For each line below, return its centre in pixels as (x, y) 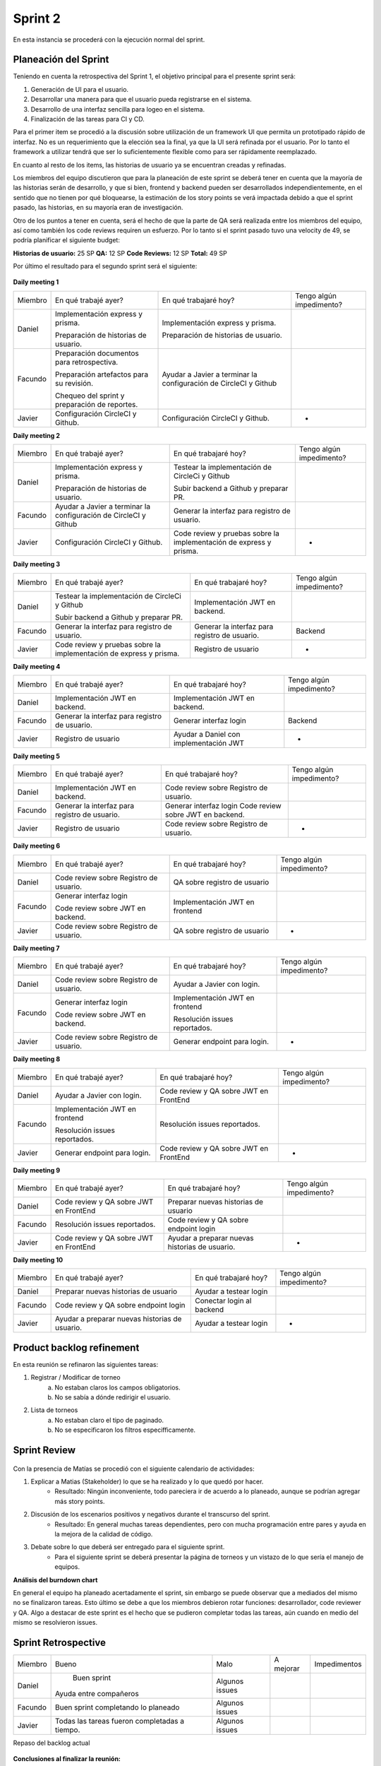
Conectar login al (223, 1301)
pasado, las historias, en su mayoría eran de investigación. (98, 208)
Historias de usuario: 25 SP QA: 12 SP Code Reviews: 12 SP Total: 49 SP (120, 253)
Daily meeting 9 (37, 1170)
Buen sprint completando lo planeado (117, 1707)
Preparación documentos (97, 353)
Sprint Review (44, 1451)
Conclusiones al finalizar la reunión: (67, 1759)
